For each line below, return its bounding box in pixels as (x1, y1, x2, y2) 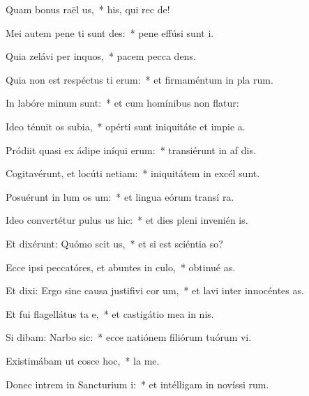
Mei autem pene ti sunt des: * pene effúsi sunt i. (6, 25, 214, 40)
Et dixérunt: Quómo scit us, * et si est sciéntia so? (6, 236, 223, 250)
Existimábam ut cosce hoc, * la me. (6, 353, 160, 367)
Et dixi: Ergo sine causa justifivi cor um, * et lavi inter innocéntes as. (6, 283, 304, 298)
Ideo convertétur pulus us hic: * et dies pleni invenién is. (6, 213, 248, 227)
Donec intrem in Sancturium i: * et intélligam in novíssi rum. (6, 376, 269, 391)
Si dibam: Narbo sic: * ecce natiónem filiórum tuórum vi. (6, 330, 252, 344)
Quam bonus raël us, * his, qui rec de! (6, 2, 170, 16)
